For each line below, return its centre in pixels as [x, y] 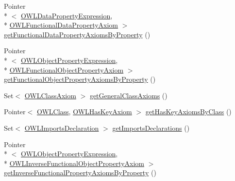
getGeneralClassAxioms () [128, 95]
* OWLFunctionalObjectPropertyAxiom [64, 69]
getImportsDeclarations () [151, 128]
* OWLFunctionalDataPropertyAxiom [61, 25]
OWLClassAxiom [50, 95]
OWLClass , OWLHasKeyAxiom [84, 112]
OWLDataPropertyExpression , [67, 15]
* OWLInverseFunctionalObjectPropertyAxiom [74, 163]
